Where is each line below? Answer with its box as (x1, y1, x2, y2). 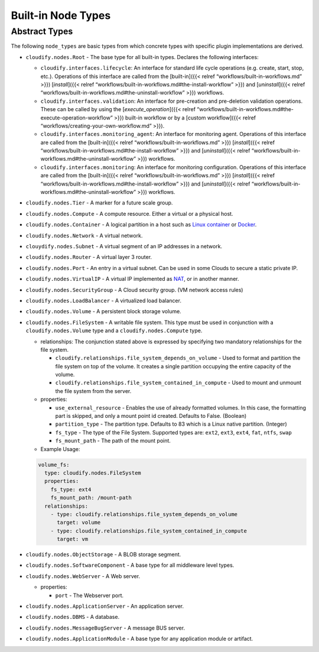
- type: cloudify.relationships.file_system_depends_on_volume (50, 511, 238, 517)
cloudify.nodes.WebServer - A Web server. (25, 572, 141, 579)
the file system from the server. (55, 387, 132, 394)
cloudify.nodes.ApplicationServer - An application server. (25, 603, 184, 610)
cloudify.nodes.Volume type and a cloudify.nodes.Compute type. (25, 327, 203, 334)
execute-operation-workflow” (40, 114, 113, 121)
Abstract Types (11, 26, 73, 37)
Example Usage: (40, 445, 80, 452)
